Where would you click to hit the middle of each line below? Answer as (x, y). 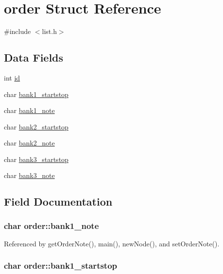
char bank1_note (29, 110)
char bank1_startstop (36, 94)
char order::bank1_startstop (61, 265)
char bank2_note (29, 143)
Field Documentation (58, 201)
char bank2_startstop (36, 126)
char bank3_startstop (36, 159)
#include (17, 31)
